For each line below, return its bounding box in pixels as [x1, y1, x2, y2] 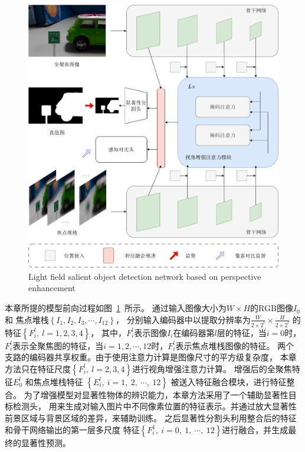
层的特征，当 [217, 326, 267, 338]
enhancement [28, 282, 76, 294]
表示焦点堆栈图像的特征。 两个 [175, 339, 294, 351]
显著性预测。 [21, 436, 71, 448]
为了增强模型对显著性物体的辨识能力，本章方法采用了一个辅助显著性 [24, 388, 288, 401]
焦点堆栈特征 [33, 375, 83, 388]
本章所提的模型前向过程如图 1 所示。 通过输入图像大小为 [5, 302, 227, 314]
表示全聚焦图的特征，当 [12, 339, 104, 351]
